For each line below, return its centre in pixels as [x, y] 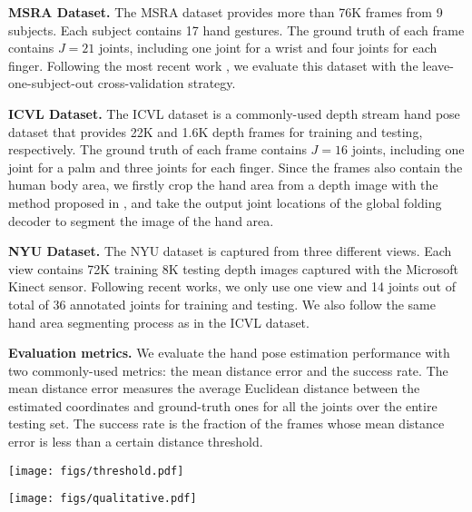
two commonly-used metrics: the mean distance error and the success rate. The [228, 370]
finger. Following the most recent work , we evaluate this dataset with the [213, 65]
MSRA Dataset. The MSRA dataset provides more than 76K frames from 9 [226, 12]
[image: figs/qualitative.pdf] [103, 499]
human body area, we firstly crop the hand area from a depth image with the [223, 185]
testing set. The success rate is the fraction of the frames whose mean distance [226, 423]
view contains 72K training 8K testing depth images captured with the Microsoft [233, 268]
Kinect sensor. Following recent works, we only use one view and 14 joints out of [232, 286]
